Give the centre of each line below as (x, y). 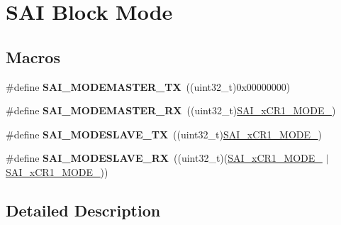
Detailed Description (83, 210)
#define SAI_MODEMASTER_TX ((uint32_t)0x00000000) (148, 86)
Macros (33, 56)
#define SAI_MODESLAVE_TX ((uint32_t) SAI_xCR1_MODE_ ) (164, 134)
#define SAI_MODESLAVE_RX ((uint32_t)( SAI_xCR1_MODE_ (164, 158)
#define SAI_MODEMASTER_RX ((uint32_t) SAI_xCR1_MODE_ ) (171, 110)
